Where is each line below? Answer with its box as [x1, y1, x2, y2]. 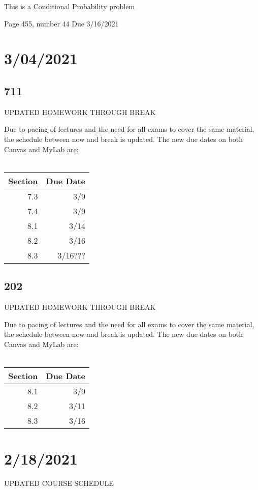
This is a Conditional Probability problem [4, 1, 135, 11]
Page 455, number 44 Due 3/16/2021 [4, 18, 119, 28]
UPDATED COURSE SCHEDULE [4, 478, 114, 488]
